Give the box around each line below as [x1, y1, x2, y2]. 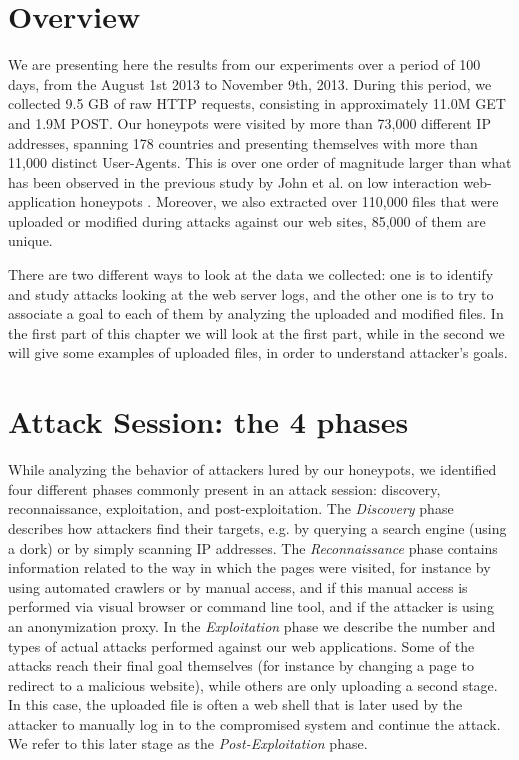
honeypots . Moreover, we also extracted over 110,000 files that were [80, 191, 499, 212]
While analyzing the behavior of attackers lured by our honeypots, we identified [8, 459, 497, 480]
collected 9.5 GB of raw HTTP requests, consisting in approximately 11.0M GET [8, 93, 506, 114]
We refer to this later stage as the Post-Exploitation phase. [8, 733, 368, 754]
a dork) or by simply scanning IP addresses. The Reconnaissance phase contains [8, 537, 498, 558]
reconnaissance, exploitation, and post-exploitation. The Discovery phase [8, 498, 454, 519]
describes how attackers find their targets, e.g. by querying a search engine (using [8, 517, 507, 538]
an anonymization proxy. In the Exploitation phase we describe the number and [8, 615, 496, 636]
